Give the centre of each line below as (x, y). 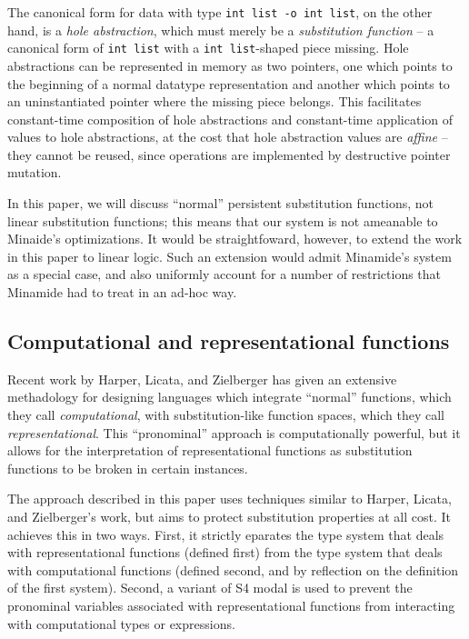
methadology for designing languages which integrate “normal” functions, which (230, 397)
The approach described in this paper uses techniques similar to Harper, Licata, (230, 499)
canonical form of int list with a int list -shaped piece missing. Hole (208, 48)
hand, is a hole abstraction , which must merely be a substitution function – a (221, 30)
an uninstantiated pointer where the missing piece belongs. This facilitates (215, 101)
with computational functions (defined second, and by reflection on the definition (233, 569)
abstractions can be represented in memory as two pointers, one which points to (230, 65)
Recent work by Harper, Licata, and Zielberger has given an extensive (202, 379)
